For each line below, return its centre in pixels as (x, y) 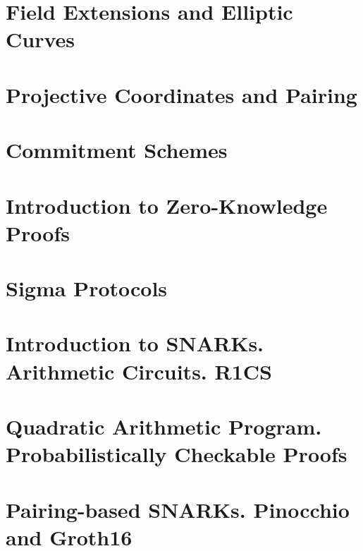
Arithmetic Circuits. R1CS (139, 371)
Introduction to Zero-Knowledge (167, 205)
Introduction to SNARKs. (135, 343)
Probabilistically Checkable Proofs (177, 454)
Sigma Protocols (87, 288)
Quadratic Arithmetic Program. (164, 426)
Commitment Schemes (117, 150)
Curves (41, 39)
